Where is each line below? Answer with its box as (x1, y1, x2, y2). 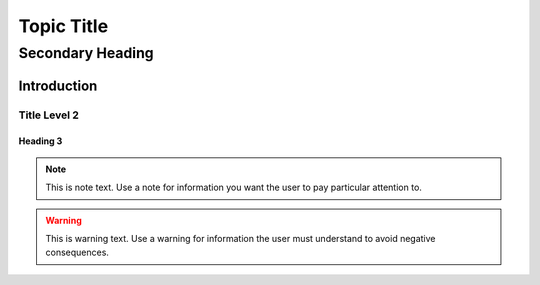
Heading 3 (18, 135, 63, 147)
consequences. (45, 246, 110, 259)
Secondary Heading (18, 44, 154, 62)
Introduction (18, 77, 98, 94)
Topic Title (18, 15, 109, 37)
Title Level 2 (18, 108, 80, 122)
